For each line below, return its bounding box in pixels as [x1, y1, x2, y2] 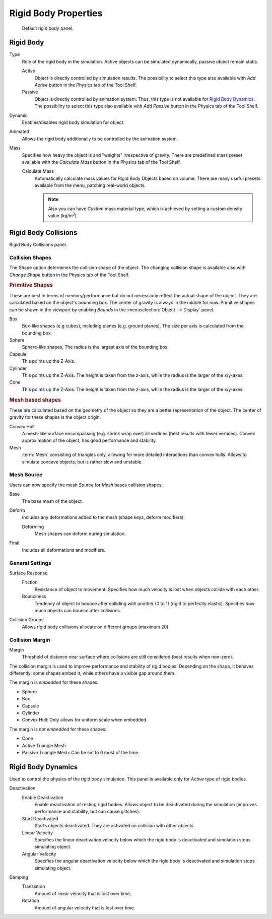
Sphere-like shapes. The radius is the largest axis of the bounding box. [22, 344, 169, 350]
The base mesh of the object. [22, 498, 83, 504]
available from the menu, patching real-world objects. [34, 182, 146, 188]
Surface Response [9, 570, 48, 576]
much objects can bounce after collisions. [34, 607, 121, 613]
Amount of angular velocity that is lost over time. [34, 904, 135, 910]
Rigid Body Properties [9, 8, 103, 19]
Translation [22, 883, 45, 889]
